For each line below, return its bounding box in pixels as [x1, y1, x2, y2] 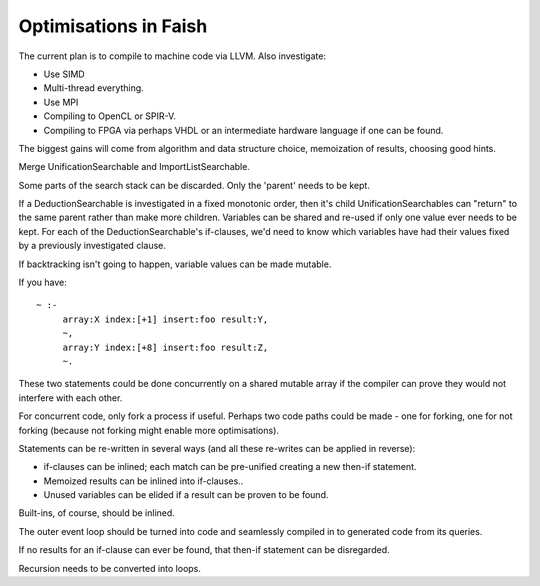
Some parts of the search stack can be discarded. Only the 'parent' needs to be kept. [18, 179, 370, 191]
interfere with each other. [18, 391, 123, 404]
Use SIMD [43, 68, 85, 80]
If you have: [18, 276, 67, 289]
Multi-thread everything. [43, 82, 144, 94]
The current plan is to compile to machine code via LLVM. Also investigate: [18, 50, 327, 62]
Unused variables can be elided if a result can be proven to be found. [43, 489, 329, 501]
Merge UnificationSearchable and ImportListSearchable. [18, 161, 250, 173]
